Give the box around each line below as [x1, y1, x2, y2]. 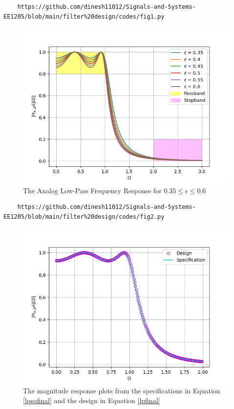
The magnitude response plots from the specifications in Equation [23, 386, 220, 396]
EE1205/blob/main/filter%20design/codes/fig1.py [3, 13, 165, 20]
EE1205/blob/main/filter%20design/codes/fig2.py [3, 213, 165, 220]
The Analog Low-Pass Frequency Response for [23, 185, 162, 195]
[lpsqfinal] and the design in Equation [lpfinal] [23, 395, 160, 405]
